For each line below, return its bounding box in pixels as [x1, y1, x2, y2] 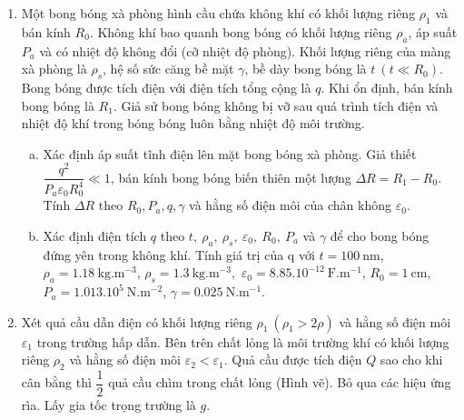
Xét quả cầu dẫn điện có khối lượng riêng [21, 312, 252, 331]
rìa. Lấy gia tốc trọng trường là [21, 395, 196, 415]
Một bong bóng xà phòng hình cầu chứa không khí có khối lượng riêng [21, 4, 416, 22]
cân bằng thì [21, 373, 92, 392]
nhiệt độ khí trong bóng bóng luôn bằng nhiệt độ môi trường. [21, 114, 365, 133]
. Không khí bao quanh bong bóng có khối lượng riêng [89, 22, 392, 41]
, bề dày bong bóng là [244, 59, 367, 78]
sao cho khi [380, 350, 443, 369]
